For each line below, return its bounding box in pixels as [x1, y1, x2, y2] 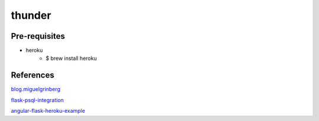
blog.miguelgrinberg [11, 86, 61, 93]
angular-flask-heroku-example [11, 107, 86, 115]
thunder [11, 9, 51, 22]
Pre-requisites [11, 31, 65, 41]
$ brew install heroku [45, 55, 97, 62]
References [11, 70, 54, 80]
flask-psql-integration [11, 96, 64, 103]
